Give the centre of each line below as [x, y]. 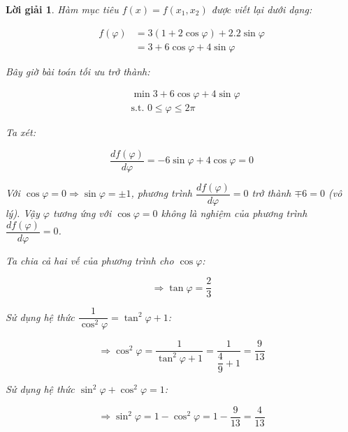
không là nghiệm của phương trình [234, 213]
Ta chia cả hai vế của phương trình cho [90, 260]
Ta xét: [21, 132]
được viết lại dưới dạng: [262, 9]
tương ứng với [82, 213]
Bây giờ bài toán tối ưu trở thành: [78, 71]
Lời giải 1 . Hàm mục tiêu [62, 9]
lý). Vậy [23, 213]
